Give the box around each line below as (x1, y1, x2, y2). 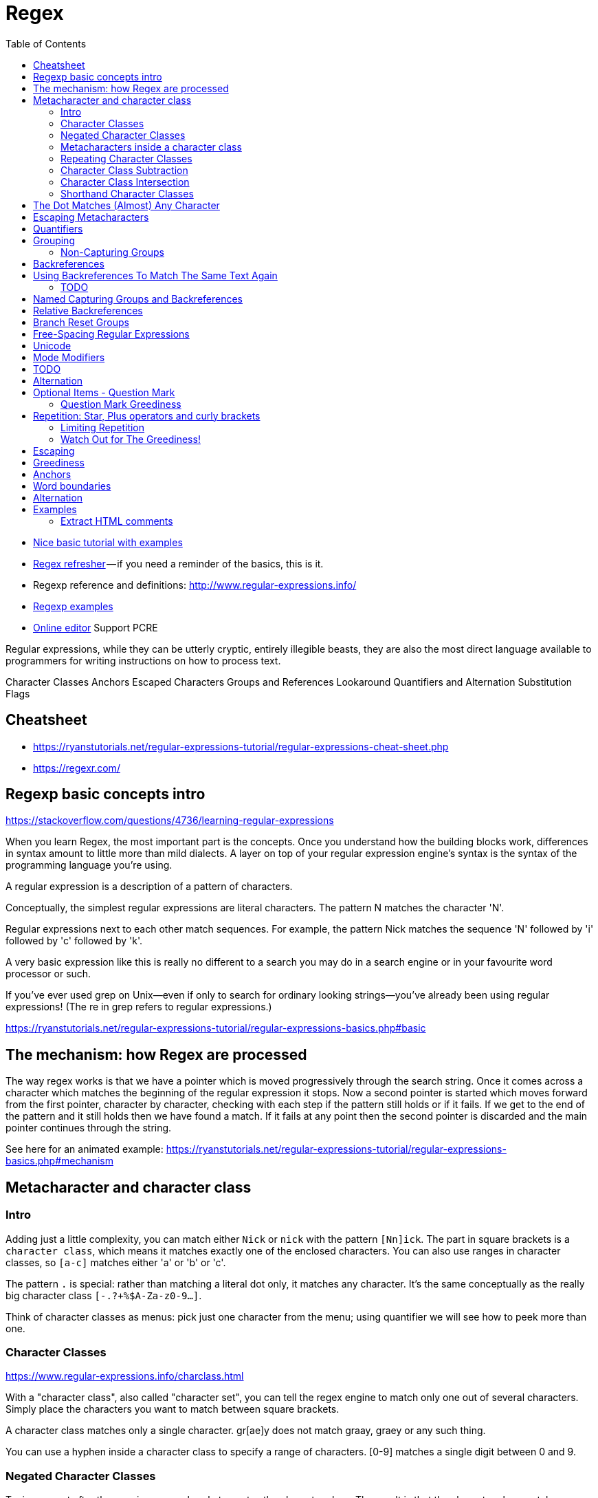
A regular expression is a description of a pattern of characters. (5, 880, 293, 893)
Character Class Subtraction (60, 164, 188, 176)
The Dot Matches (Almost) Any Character (33, 199, 220, 211)
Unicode (33, 339, 71, 351)
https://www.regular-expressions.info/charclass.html (5, 1370, 244, 1382)
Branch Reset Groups (33, 316, 129, 328)
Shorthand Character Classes (60, 187, 194, 199)
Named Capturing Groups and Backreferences (33, 292, 243, 305)
